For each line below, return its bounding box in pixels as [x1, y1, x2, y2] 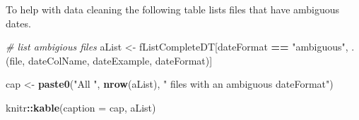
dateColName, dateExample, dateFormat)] [28, 53, 213, 67]
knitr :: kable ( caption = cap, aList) [6, 100, 156, 114]
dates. [6, 15, 31, 30]
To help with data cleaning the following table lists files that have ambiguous [6, 2, 340, 16]
